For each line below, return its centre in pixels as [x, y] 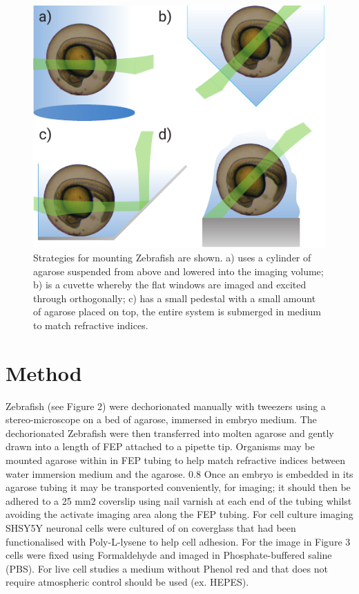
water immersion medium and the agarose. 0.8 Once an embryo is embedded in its [179, 473]
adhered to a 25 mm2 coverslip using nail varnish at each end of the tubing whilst [179, 500]
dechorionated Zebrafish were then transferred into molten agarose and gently [170, 433]
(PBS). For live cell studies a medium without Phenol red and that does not [167, 568]
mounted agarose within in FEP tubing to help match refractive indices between [176, 460]
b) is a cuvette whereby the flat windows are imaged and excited [170, 285]
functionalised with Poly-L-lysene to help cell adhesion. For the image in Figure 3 [178, 541]
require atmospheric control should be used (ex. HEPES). [127, 582]
